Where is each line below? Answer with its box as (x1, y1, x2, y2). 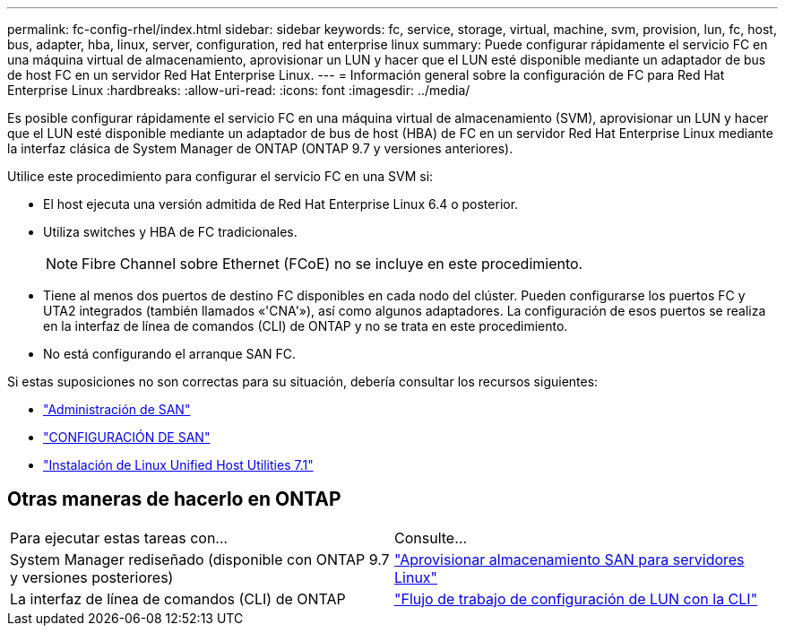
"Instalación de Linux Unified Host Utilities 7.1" (43, 457, 314, 473)
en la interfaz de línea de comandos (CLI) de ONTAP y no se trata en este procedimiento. (43, 318, 568, 334)
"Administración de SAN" (43, 402, 191, 417)
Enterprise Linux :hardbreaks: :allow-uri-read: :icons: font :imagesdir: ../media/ (7, 82, 470, 98)
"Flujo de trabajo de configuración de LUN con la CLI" (394, 589, 758, 608)
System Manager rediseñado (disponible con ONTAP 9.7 (10, 550, 390, 568)
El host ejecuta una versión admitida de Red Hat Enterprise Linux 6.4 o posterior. (43, 196, 519, 212)
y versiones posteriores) (10, 568, 174, 586)
